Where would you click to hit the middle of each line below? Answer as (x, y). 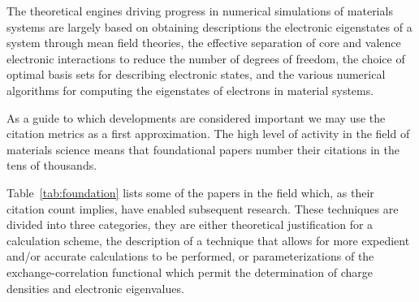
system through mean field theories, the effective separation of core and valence (204, 43)
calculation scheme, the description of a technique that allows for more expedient (208, 240)
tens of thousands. (52, 165)
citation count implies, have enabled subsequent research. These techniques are (203, 208)
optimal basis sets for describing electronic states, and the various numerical (196, 74)
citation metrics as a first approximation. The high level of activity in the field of (208, 134)
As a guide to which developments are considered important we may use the (196, 117)
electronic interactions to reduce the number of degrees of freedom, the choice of (206, 58)
